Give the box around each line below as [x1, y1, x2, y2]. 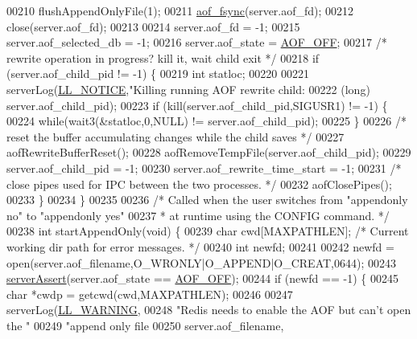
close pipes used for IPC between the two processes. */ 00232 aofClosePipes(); [6, 175, 392, 192]
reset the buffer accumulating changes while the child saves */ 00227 [6, 128, 345, 145]
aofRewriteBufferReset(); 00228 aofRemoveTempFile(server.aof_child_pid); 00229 [6, 144, 411, 161]
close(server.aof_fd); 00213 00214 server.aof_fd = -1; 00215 [6, 18, 300, 35]
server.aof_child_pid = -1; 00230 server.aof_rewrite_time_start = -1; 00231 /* [6, 159, 402, 176]
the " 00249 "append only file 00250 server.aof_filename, [6, 317, 284, 333]
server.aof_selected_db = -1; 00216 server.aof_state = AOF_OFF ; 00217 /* [6, 34, 387, 51]
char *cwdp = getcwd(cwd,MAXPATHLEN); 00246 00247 [6, 285, 293, 302]
